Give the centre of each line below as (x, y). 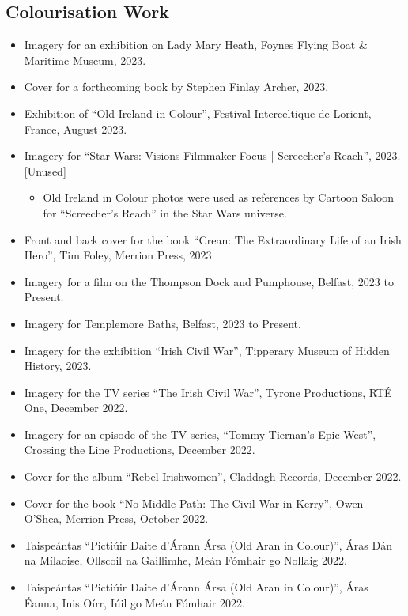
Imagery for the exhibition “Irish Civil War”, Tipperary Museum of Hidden (207, 350)
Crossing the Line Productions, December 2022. (140, 450)
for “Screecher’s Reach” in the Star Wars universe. (165, 212)
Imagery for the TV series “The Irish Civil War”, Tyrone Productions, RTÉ (208, 392)
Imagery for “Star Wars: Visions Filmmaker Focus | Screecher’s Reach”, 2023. (212, 155)
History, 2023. (58, 366)
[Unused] (45, 170)
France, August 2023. (76, 128)
